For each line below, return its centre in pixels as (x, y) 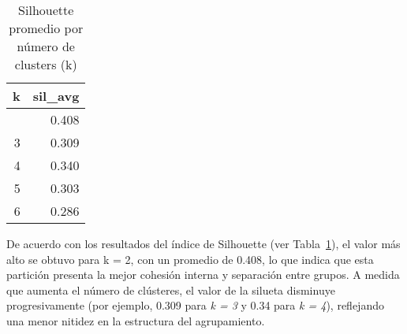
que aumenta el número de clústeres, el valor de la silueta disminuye (171, 289)
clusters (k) (46, 64)
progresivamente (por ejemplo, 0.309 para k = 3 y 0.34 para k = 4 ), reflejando (195, 305)
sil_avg (56, 96)
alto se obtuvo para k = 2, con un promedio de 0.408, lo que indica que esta (190, 259)
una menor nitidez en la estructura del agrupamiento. (136, 320)
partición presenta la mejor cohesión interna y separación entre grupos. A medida (203, 275)
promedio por (46, 28)
